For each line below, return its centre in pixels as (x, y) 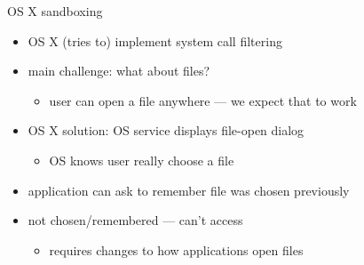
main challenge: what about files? (119, 71)
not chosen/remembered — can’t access (135, 220)
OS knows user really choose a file (142, 160)
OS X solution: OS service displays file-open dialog (166, 130)
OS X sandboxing (55, 11)
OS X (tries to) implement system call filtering (155, 40)
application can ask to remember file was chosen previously (189, 190)
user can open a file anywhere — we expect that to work (203, 100)
